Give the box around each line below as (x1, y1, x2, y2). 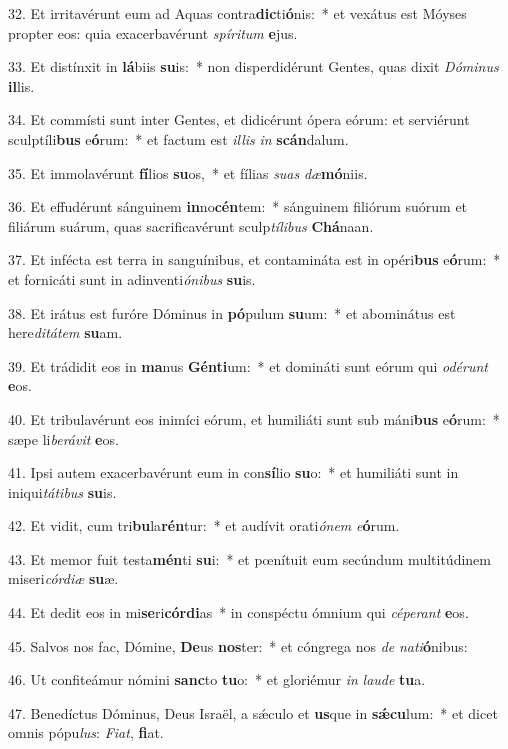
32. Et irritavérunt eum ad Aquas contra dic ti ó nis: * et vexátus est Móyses (8, 3, 467, 23)
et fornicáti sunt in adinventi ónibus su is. (8, 268, 256, 289)
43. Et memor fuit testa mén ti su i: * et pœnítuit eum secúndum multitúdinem (8, 548, 491, 569)
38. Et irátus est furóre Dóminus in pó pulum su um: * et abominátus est (8, 302, 456, 323)
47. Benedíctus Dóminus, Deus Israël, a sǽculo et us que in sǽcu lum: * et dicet (8, 702, 498, 723)
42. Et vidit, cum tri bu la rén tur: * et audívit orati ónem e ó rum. (8, 515, 400, 536)
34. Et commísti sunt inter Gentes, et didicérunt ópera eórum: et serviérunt (8, 109, 470, 130)
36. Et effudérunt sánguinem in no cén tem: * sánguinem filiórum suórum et (8, 196, 468, 217)
